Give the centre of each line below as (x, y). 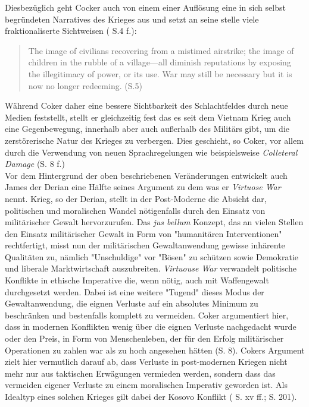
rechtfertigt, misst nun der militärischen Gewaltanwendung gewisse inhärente (145, 245)
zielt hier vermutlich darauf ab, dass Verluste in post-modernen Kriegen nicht (146, 362)
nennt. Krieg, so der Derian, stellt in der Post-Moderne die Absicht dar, (136, 198)
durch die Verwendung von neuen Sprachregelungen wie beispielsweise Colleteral (151, 152)
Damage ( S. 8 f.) (35, 164)
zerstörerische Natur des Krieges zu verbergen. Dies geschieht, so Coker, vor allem (154, 140)
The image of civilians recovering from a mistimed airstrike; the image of (161, 50)
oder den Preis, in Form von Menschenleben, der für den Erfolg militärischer (144, 338)
